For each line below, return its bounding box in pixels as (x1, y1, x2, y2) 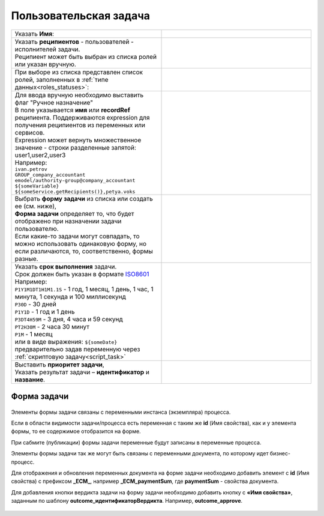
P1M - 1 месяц (14, 330, 53, 338)
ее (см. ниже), (14, 202, 57, 210)
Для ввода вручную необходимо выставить (14, 91, 144, 99)
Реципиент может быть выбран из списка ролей (14, 52, 157, 61)
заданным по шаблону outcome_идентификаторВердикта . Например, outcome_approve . (11, 497, 243, 505)
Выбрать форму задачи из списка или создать (14, 194, 153, 202)
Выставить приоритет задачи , (14, 360, 104, 369)
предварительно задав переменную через (14, 345, 140, 353)
